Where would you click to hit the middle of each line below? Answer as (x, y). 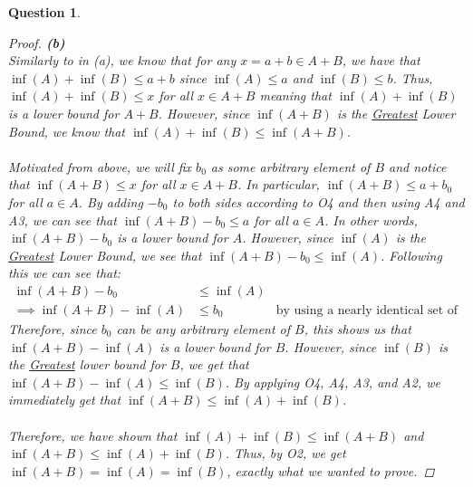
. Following (411, 255)
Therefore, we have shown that (93, 435)
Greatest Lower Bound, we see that (105, 255)
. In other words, (371, 220)
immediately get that (65, 400)
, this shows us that (357, 328)
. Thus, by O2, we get (285, 453)
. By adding (111, 201)
